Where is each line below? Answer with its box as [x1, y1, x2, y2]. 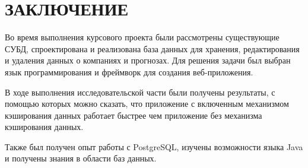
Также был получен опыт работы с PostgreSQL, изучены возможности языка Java [5, 140, 303, 153]
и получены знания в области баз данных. [5, 152, 157, 164]
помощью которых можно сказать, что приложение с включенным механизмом [5, 97, 289, 110]
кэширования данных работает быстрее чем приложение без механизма [5, 109, 262, 121]
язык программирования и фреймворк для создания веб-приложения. [5, 65, 253, 78]
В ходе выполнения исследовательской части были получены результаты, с [5, 85, 275, 98]
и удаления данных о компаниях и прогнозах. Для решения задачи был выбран [5, 54, 291, 66]
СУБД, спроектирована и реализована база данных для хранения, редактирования [5, 42, 300, 55]
